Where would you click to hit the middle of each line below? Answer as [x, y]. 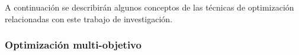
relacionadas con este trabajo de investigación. [89, 18]
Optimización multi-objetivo [73, 45]
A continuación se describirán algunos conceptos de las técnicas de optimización [149, 7]
